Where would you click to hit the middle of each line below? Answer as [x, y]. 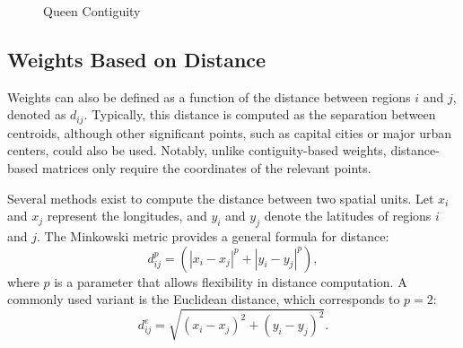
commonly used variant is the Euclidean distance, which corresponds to [204, 299]
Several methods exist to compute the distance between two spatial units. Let [221, 198]
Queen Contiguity [92, 11]
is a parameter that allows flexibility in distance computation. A [231, 281]
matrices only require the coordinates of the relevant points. [206, 168]
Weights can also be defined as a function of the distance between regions [209, 96]
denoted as [37, 114]
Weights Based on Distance [137, 59]
